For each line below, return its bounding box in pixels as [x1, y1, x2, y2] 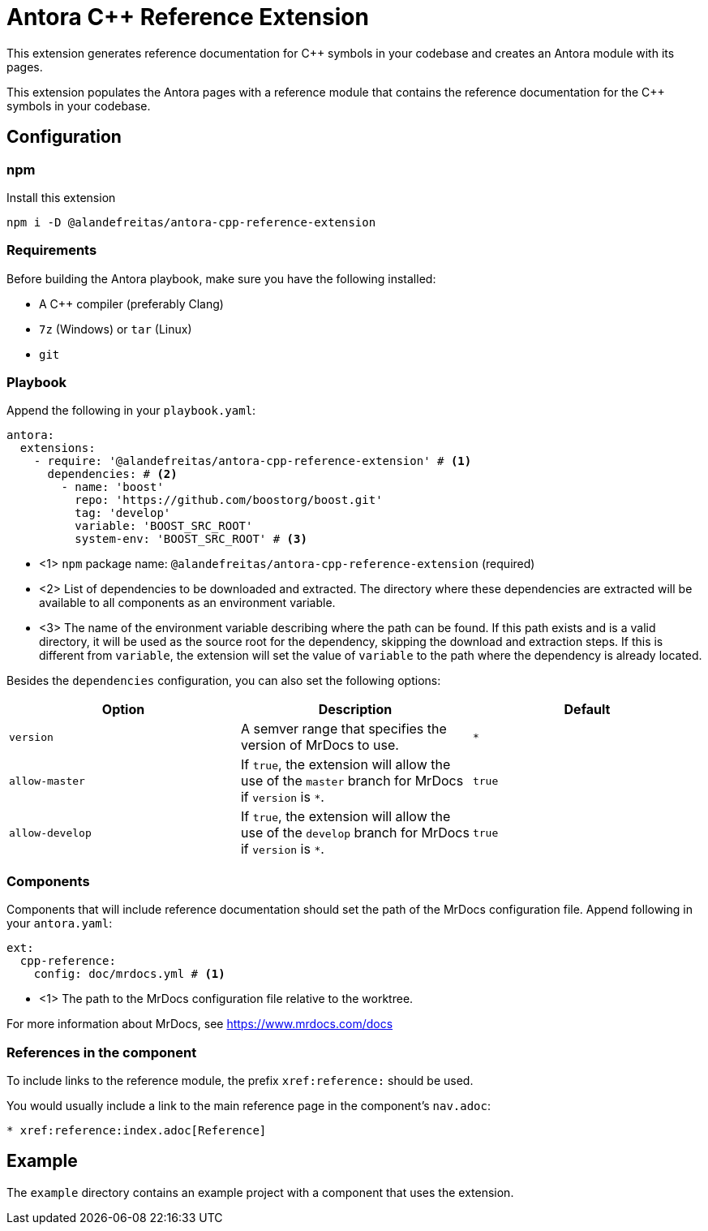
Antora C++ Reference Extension [6, 3, 369, 31]
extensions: [19, 441, 96, 455]
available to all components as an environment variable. [39, 596, 336, 610]
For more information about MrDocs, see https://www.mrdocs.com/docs [6, 1017, 393, 1031]
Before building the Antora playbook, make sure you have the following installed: [6, 271, 436, 286]
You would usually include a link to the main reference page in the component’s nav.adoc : [6, 1098, 491, 1113]
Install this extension [6, 190, 116, 204]
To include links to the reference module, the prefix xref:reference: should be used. [6, 1073, 474, 1087]
